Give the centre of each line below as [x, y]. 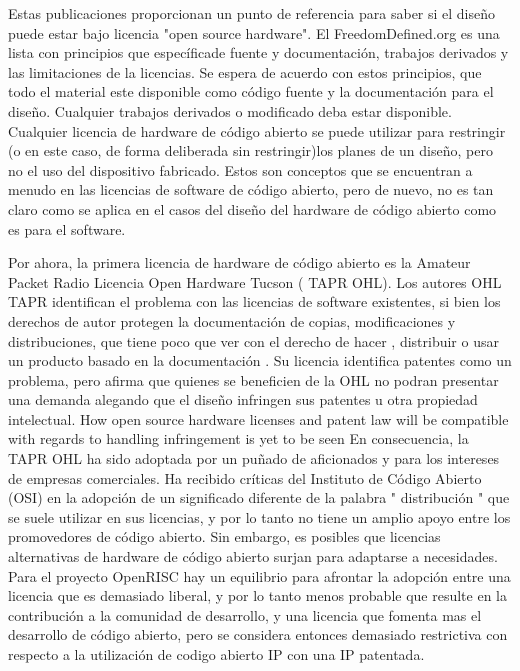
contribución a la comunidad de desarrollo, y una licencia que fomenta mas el [245, 614]
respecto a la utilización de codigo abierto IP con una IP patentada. [216, 654]
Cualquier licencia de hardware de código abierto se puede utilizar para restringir [257, 130]
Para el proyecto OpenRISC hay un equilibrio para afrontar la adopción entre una [259, 575]
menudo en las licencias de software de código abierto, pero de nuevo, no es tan [251, 189]
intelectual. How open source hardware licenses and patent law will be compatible [258, 418]
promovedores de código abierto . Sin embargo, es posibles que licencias [224, 536]
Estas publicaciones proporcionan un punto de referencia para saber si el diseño [252, 13]
